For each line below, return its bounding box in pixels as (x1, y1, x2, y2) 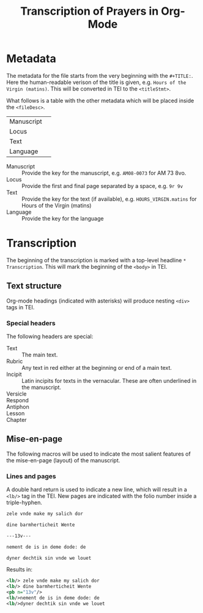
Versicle (6, 390, 27, 397)
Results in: (6, 566, 32, 573)
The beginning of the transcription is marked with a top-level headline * (6, 256, 186, 264)
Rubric (6, 357, 23, 365)
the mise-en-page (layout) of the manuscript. (6, 456, 120, 464)
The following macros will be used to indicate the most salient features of (6, 450, 191, 457)
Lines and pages (6, 472, 56, 480)
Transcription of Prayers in (20, 4, 159, 18)
